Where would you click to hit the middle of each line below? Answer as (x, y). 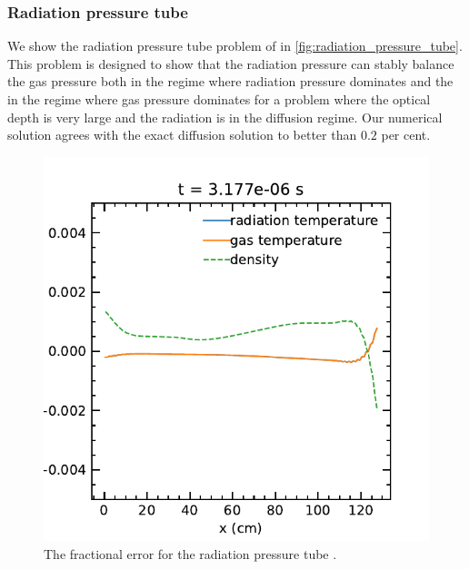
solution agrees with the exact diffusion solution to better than (182, 135)
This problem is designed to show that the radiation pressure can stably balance (231, 63)
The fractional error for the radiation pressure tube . (190, 554)
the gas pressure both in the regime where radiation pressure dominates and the (230, 81)
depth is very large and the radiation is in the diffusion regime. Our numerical (225, 117)
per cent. (406, 135)
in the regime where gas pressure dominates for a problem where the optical (219, 99)
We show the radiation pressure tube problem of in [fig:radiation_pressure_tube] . (235, 46)
